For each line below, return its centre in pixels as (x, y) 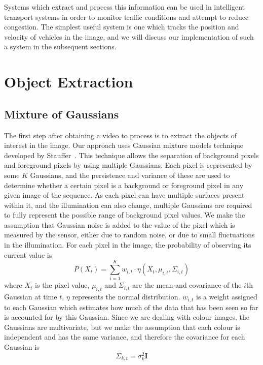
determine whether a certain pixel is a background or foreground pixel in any (124, 185)
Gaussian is (22, 347)
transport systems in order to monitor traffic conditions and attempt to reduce (126, 17)
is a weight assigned (227, 297)
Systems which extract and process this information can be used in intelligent (125, 7)
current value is (28, 254)
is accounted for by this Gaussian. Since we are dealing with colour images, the (127, 317)
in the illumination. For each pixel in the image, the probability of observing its (128, 245)
